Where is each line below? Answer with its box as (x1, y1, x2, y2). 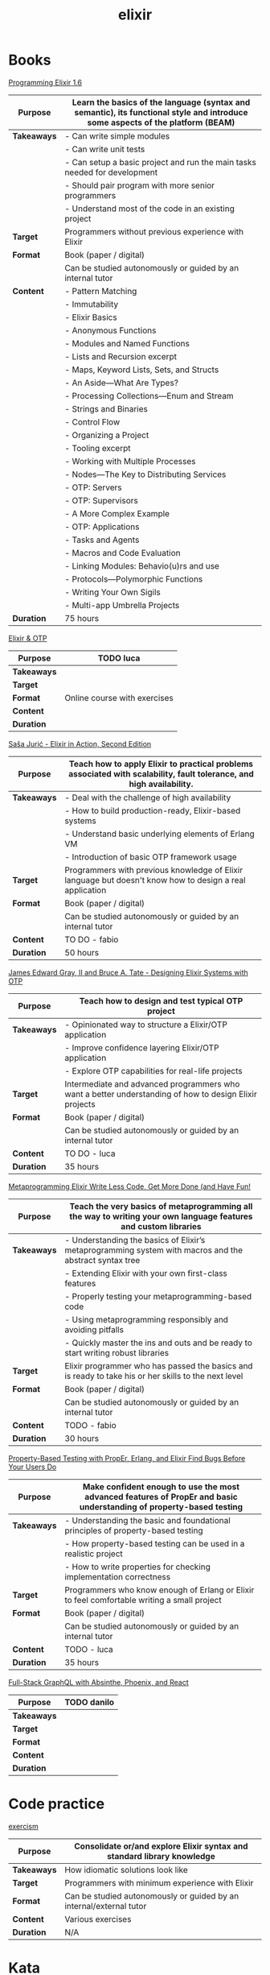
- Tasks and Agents (63, 534, 140, 545)
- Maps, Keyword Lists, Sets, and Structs (63, 364, 219, 375)
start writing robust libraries (63, 1347, 170, 1358)
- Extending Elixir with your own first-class (63, 1267, 227, 1278)
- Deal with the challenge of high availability (63, 792, 231, 803)
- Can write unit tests (63, 143, 145, 155)
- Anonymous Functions (63, 325, 157, 336)
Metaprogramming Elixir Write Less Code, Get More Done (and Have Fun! (8, 1182, 252, 1191)
